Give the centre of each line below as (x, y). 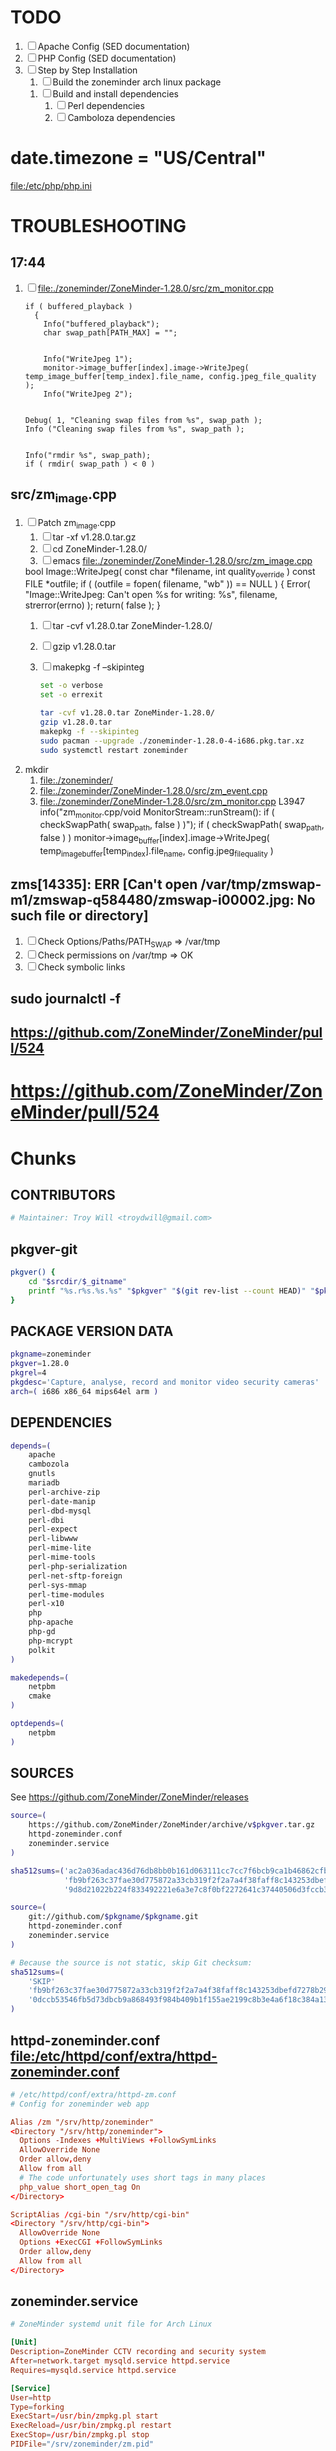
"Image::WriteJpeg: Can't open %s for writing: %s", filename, (151, 595)
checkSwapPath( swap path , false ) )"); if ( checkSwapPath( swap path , (182, 826)
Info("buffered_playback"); (101, 324)
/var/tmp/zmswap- (261, 884)
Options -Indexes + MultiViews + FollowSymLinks (118, 2141)
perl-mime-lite (60, 1548)
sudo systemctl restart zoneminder (113, 750)
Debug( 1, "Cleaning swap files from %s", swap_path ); (143, 420)
